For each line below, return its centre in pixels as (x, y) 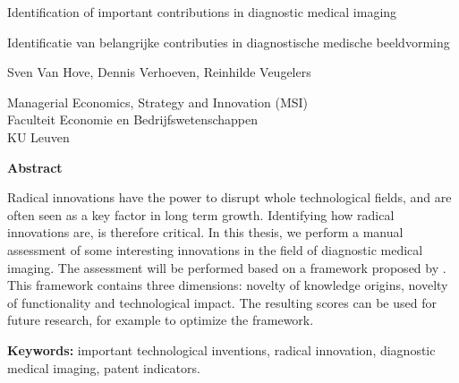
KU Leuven (38, 136)
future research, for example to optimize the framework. (161, 320)
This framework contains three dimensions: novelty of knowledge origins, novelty (228, 285)
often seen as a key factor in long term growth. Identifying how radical (201, 214)
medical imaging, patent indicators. (104, 367)
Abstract (35, 167)
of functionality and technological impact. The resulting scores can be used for (222, 302)
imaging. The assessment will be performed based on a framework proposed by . (227, 267)
